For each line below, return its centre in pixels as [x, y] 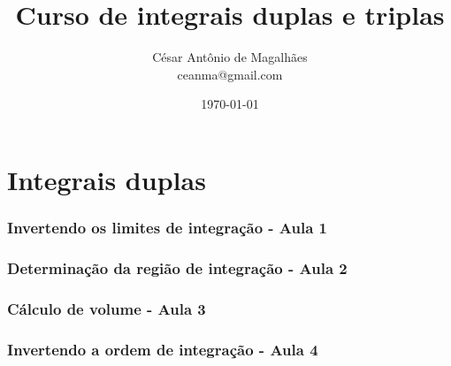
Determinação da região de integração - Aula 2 [177, 267]
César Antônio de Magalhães [230, 57]
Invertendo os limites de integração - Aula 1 [168, 228]
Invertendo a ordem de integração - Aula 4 [163, 349]
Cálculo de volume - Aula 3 [107, 308]
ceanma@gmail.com [230, 74]
